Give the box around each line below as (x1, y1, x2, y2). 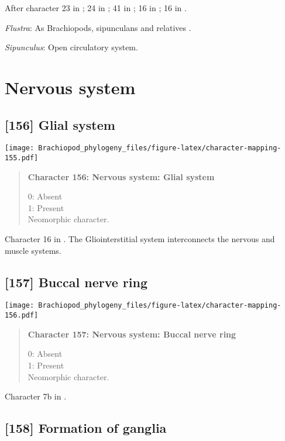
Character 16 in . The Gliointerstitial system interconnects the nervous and (5, 233, 275, 245)
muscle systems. (5, 244, 61, 256)
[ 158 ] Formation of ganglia (5, 419, 167, 437)
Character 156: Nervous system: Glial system (28, 170, 215, 182)
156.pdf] (5, 311, 39, 320)
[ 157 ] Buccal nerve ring (5, 273, 147, 291)
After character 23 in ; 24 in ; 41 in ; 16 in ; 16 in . (5, 2, 187, 13)
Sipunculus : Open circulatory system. (5, 41, 138, 53)
